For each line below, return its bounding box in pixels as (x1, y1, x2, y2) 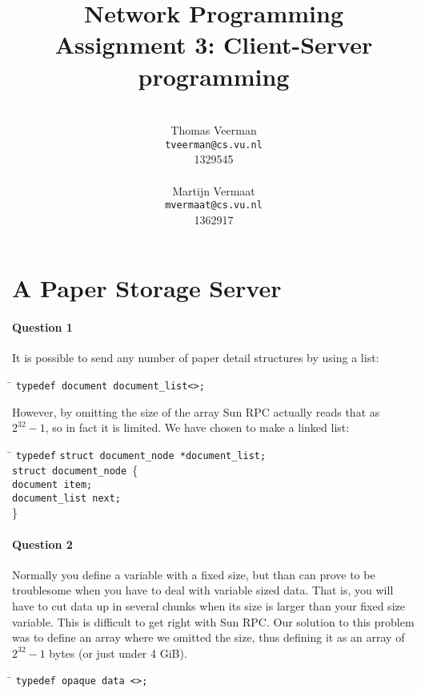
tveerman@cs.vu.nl (165, 139, 263, 151)
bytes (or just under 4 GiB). (49, 644, 187, 661)
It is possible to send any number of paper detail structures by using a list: (12, 349, 379, 366)
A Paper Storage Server (12, 272, 282, 304)
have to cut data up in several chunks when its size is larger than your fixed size (12, 598, 405, 614)
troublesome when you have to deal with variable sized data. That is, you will (12, 582, 394, 598)
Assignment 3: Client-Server (54, 28, 373, 61)
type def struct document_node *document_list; (15, 449, 267, 461)
